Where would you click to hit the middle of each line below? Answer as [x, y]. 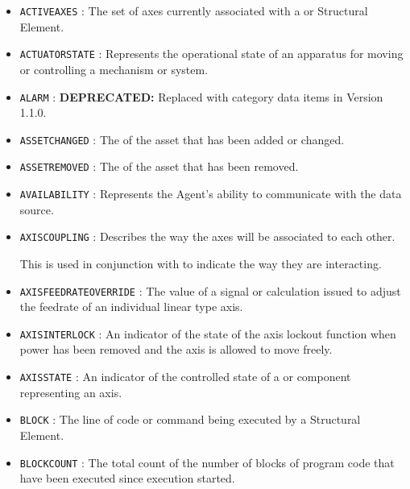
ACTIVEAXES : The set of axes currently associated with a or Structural [194, 10]
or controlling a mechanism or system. [114, 69]
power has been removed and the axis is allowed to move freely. [176, 349]
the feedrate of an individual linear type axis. [131, 307]
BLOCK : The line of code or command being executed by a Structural [190, 419]
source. [37, 209]
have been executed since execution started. [127, 478]
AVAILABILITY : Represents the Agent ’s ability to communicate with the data [211, 194]
